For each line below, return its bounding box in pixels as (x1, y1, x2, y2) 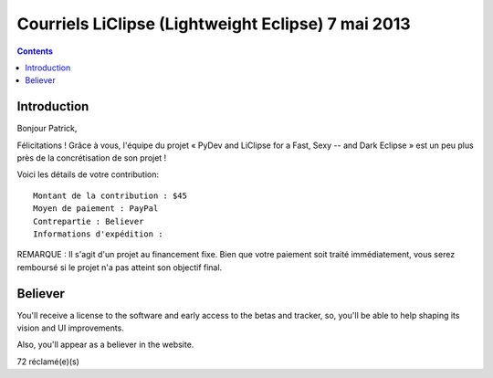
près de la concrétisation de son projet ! (16, 152, 167, 163)
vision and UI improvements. (16, 322, 125, 333)
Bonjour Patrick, (16, 123, 78, 134)
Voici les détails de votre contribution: (16, 169, 160, 180)
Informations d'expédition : (33, 228, 163, 239)
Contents (16, 46, 54, 57)
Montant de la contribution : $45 (33, 190, 187, 201)
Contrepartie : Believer (33, 215, 144, 226)
